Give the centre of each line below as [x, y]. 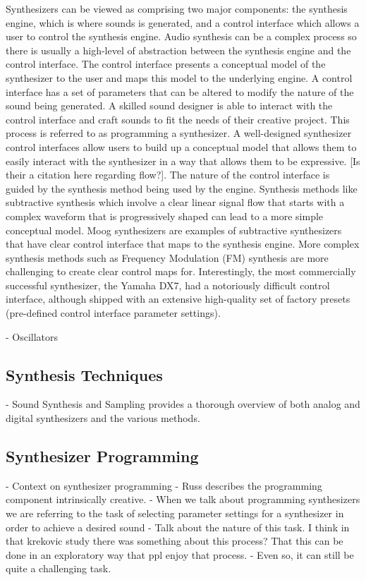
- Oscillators [32, 336]
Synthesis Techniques [84, 374]
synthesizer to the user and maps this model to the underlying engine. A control [179, 77]
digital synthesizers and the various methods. [103, 418]
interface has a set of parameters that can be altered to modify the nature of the [180, 91]
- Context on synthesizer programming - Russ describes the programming [164, 485]
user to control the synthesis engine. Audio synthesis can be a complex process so [181, 36]
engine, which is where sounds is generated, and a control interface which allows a [183, 22]
